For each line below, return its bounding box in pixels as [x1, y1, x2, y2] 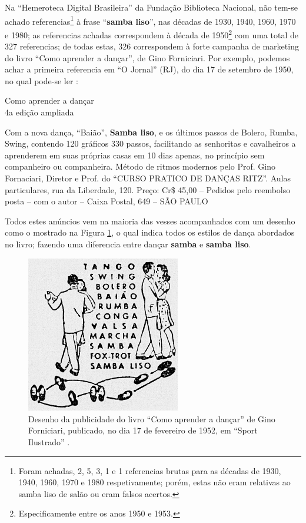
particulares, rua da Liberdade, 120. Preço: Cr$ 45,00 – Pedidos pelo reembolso [5, 183, 291, 196]
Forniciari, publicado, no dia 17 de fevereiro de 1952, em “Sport [28, 424, 258, 436]
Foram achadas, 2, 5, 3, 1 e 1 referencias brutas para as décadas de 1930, [18, 464, 281, 476]
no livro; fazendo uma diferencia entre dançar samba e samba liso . [5, 238, 251, 250]
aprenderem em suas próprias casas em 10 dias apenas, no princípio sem [5, 148, 265, 161]
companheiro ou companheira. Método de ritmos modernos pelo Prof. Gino [5, 160, 275, 173]
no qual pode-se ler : [5, 74, 78, 87]
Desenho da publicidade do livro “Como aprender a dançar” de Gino [28, 412, 275, 425]
